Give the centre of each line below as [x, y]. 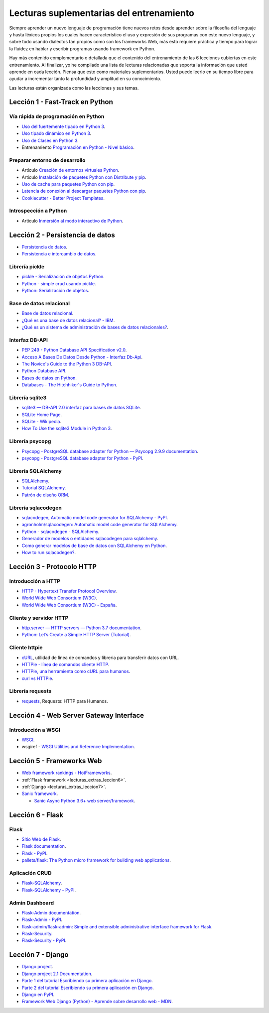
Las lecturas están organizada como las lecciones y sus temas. [74, 88]
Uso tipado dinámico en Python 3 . [57, 133]
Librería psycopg [30, 442]
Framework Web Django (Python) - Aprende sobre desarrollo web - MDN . [97, 1002]
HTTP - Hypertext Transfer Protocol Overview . [69, 591]
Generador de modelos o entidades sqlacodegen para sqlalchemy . [90, 539]
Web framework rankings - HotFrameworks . [67, 773]
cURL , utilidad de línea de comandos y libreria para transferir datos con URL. [100, 658]
